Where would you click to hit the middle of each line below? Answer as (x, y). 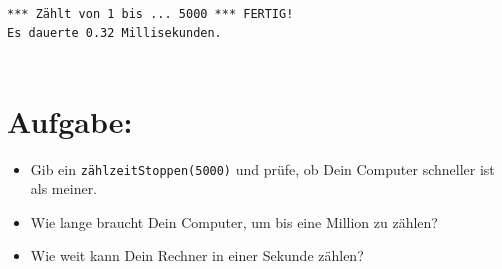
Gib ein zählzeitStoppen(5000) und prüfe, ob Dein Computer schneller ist (262, 168)
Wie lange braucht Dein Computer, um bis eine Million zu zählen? (234, 221)
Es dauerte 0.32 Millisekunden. (114, 33)
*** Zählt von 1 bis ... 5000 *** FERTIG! (150, 13)
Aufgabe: (70, 120)
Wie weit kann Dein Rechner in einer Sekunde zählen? (197, 255)
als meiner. (64, 188)
